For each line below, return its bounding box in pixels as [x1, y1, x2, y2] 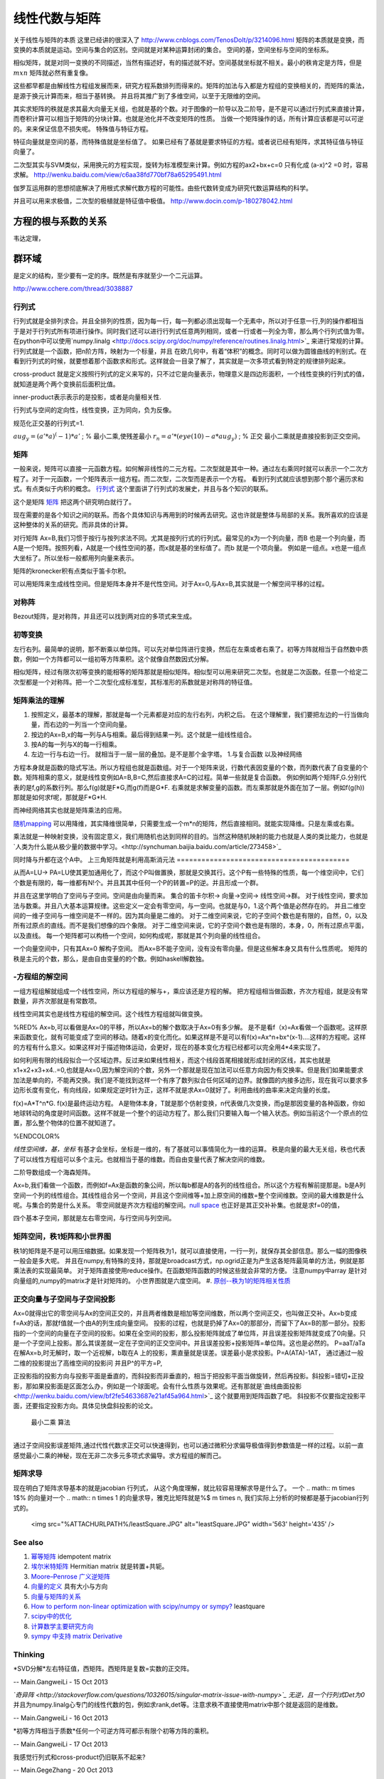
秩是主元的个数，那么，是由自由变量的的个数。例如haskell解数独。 [13, 954, 208, 963]
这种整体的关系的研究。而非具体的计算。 [13, 520, 132, 529]
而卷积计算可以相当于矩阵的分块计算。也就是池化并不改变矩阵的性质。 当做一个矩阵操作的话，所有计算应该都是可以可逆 [13, 115, 364, 123]
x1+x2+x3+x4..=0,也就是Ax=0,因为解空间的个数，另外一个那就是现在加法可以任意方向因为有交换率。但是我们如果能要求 [13, 1066, 364, 1075]
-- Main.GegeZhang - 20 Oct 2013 [13, 1765, 114, 1775]
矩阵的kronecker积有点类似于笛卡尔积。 [13, 566, 131, 575]
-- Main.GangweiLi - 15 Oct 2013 [13, 1677, 108, 1686]
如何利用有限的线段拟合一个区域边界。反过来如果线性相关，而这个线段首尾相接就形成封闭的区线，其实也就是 [13, 1055, 331, 1064]
